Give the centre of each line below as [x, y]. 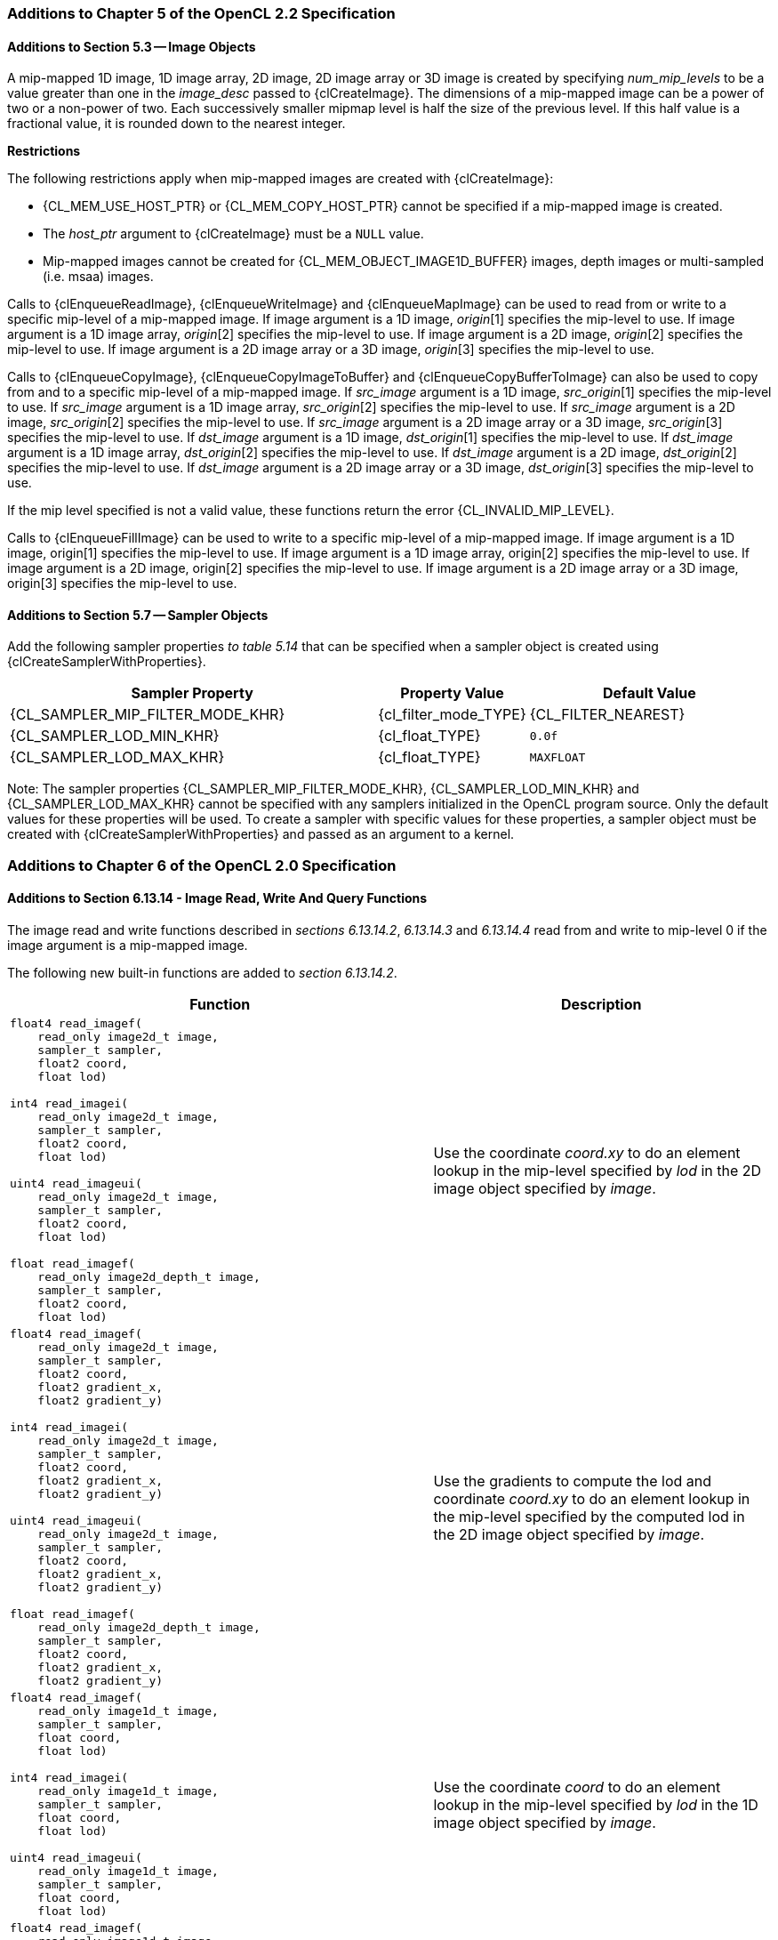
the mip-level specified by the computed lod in [589, 1516]
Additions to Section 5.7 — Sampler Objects [138, 615]
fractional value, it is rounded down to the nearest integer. [176, 124]
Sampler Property [192, 693]
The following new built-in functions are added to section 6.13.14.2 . [202, 973]
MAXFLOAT [557, 757]
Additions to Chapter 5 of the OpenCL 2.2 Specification [201, 13]
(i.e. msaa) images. [98, 277]
